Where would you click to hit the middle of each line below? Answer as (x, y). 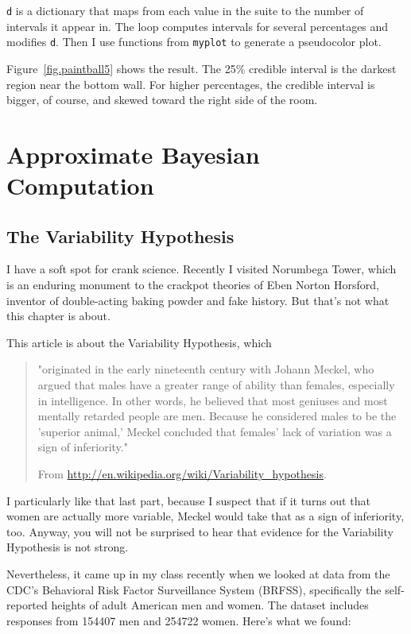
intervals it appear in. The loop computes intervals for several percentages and (198, 26)
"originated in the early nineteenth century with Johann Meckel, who (206, 369)
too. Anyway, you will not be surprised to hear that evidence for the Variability (200, 531)
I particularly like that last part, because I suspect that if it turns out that (188, 500)
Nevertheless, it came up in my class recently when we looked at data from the (198, 573)
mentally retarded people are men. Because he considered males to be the (217, 416)
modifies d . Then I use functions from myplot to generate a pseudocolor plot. (194, 42)
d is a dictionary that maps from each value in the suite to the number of (185, 10)
